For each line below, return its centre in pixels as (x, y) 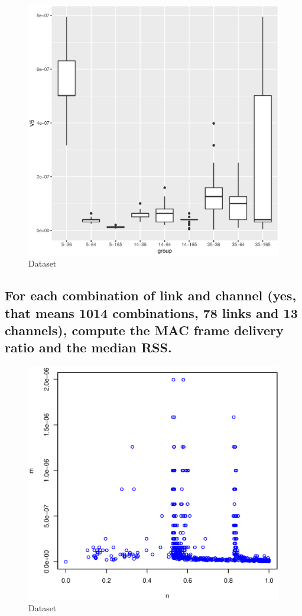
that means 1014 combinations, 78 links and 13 (151, 312)
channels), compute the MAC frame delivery (144, 330)
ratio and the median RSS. (88, 347)
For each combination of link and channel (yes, (151, 295)
